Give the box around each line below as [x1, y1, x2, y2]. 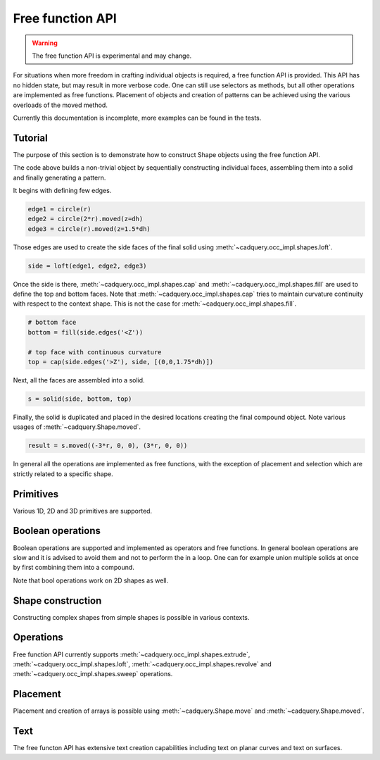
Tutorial [13, 132, 49, 144]
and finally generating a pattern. [13, 173, 106, 182]
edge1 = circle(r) [27, 205, 91, 213]
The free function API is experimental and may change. [32, 51, 192, 60]
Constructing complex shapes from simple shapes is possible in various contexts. [13, 613, 250, 621]
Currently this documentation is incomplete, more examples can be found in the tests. [13, 113, 262, 122]
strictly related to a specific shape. [13, 469, 114, 478]
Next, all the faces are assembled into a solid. [13, 376, 145, 384]
